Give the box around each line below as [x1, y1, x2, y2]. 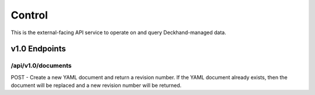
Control [10, 9, 48, 21]
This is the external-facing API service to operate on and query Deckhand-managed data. [10, 29, 227, 36]
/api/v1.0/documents [10, 61, 72, 70]
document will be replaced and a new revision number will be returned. [10, 82, 182, 89]
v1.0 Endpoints [10, 44, 66, 54]
